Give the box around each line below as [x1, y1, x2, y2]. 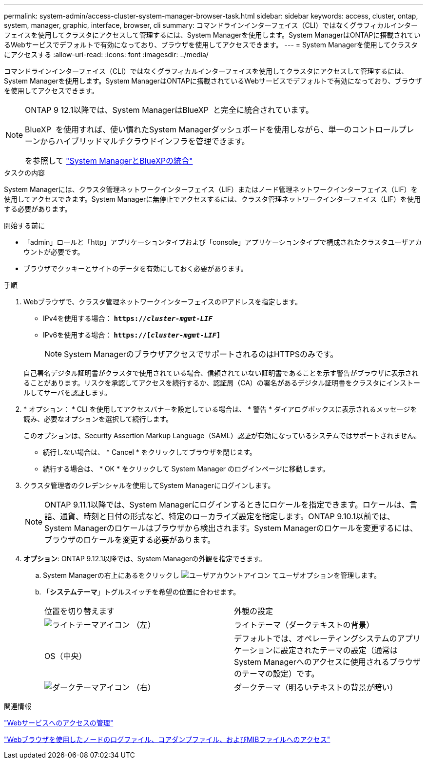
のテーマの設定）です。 [234, 669, 319, 678]
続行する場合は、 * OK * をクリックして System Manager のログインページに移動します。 [43, 465, 330, 473]
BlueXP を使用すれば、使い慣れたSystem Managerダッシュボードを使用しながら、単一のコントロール [25, 125, 399, 134]
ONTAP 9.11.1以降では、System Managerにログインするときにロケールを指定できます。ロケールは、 [44, 500, 409, 509]
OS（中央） [44, 651, 87, 661]
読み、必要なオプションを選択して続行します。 [23, 415, 173, 423]
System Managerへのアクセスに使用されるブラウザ [234, 657, 421, 667]
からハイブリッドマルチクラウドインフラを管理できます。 [40, 136, 250, 146]
